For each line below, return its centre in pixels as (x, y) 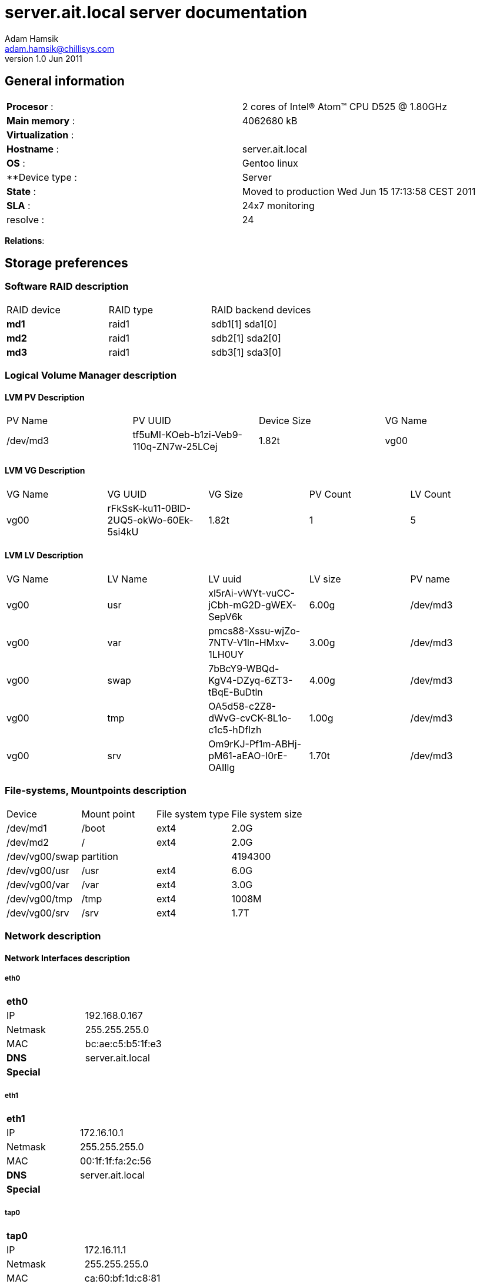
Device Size (285, 421)
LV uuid (225, 579)
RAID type (131, 310)
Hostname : (33, 149)
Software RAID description (67, 287)
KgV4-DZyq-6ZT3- (251, 680)
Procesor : (30, 106)
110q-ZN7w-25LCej (175, 447)
